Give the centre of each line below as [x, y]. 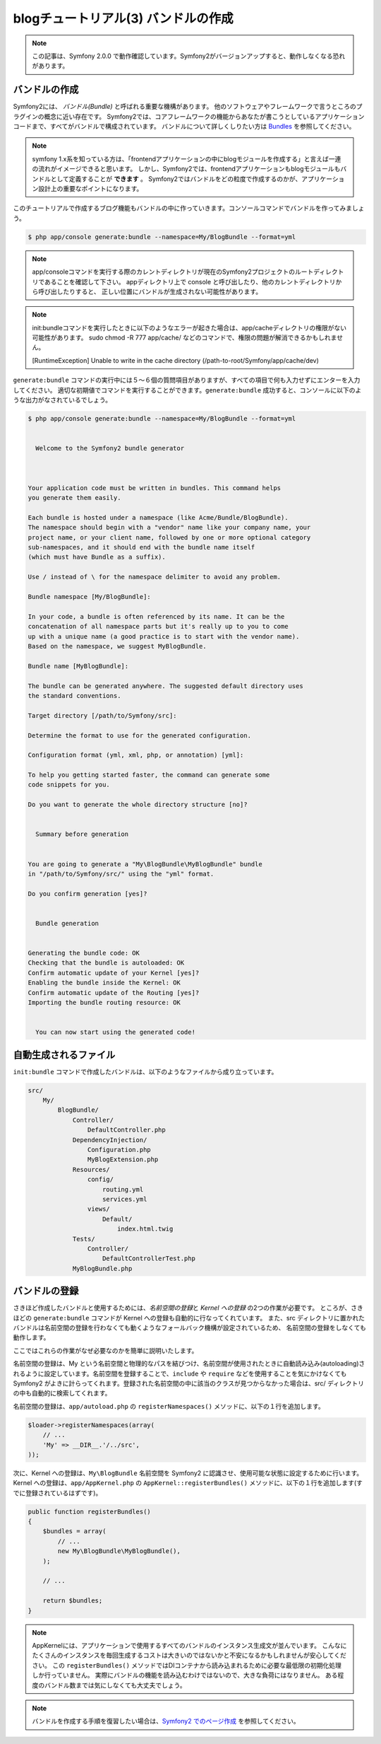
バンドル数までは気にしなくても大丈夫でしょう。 [115, 1685]
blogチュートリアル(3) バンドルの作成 [123, 18]
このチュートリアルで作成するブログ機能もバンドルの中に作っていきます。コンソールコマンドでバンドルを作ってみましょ [189, 208]
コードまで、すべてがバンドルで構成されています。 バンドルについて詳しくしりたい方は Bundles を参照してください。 [184, 127]
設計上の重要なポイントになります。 [90, 188]
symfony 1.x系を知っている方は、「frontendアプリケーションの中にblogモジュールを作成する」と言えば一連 [187, 158]
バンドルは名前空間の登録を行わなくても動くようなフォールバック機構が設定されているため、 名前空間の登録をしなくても [189, 1328]
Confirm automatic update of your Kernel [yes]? [114, 973]
